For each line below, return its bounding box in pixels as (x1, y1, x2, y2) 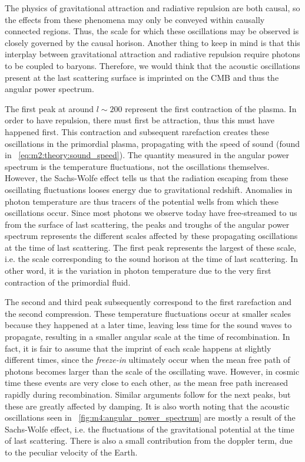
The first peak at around (5, 102, 94, 114)
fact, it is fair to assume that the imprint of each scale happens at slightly (5, 342, 271, 354)
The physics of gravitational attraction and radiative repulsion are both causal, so (5, 2, 300, 14)
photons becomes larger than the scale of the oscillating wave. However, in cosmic (5, 365, 300, 377)
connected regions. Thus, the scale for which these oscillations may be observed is (5, 25, 299, 37)
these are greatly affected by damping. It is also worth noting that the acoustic (5, 399, 290, 412)
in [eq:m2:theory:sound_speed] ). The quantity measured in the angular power (5, 149, 290, 161)
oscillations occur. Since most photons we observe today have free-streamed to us (5, 207, 297, 219)
